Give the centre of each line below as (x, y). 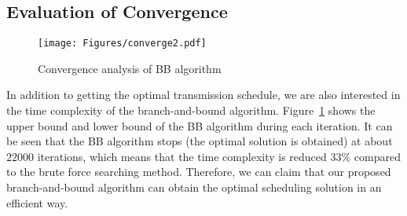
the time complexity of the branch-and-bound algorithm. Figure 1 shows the (191, 110)
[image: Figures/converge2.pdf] (122, 44)
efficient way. (37, 202)
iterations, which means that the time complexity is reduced (182, 156)
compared (377, 156)
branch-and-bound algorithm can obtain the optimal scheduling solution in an (194, 187)
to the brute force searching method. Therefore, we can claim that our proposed (199, 172)
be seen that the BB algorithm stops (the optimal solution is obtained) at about (200, 141)
